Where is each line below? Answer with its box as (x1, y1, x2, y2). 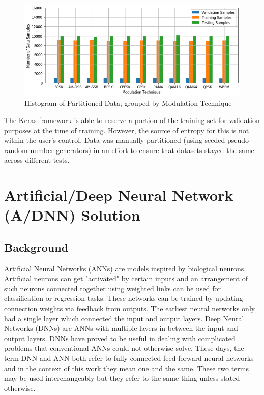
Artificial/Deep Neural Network (4, 185, 233, 205)
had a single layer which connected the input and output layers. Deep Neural (4, 313, 244, 323)
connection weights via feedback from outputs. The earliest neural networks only (4, 303, 255, 314)
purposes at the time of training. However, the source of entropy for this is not (4, 125, 249, 135)
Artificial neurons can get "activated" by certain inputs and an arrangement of (4, 273, 248, 284)
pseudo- (227, 135, 251, 145)
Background (4, 239, 69, 255)
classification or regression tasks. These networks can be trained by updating (4, 293, 243, 303)
